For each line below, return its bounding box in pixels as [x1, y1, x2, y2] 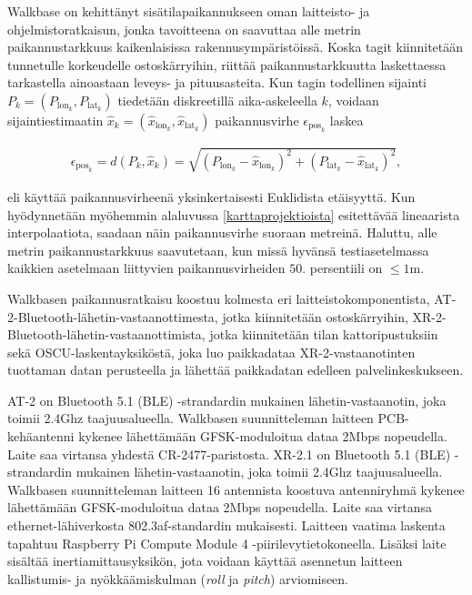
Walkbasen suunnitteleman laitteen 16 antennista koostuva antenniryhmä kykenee [7, 479, 465, 499]
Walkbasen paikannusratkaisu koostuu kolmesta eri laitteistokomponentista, [7, 288, 430, 308]
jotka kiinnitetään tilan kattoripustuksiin [209, 325, 438, 344]
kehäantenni [7, 427, 75, 446]
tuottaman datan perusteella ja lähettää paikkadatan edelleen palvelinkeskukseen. [7, 360, 464, 379]
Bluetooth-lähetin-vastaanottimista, [7, 325, 206, 344]
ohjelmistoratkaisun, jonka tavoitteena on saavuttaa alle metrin [7, 19, 361, 38]
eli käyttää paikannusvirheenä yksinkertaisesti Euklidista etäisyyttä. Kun [7, 187, 416, 206]
